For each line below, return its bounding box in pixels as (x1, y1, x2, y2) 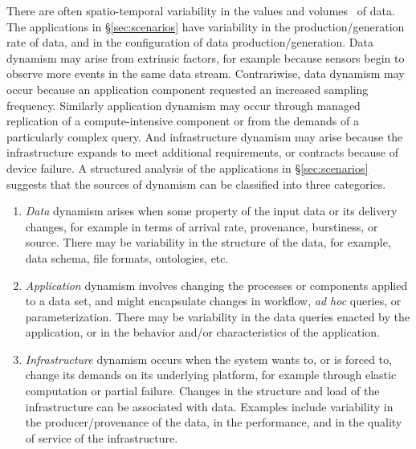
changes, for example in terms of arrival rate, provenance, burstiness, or (25, 218, 378, 235)
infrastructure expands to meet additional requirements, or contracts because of (6, 144, 398, 161)
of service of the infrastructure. (25, 429, 178, 446)
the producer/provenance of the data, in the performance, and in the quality (25, 414, 402, 431)
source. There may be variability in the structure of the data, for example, (25, 234, 391, 251)
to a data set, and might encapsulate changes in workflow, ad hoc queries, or (25, 292, 402, 309)
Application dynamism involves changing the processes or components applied (25, 276, 408, 293)
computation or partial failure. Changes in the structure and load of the (25, 382, 380, 399)
